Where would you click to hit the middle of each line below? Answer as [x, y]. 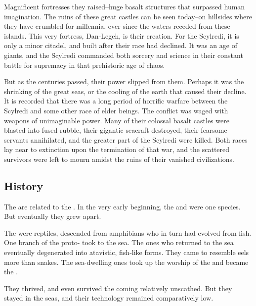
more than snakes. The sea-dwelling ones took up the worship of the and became [126, 262]
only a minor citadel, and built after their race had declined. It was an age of [121, 45]
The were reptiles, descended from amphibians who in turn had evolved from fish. [128, 232]
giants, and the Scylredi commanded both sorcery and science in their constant [124, 55]
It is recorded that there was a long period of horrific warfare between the [116, 101]
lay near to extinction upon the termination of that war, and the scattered [117, 149]
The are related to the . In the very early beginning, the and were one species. [122, 206]
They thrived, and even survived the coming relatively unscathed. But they [118, 288]
